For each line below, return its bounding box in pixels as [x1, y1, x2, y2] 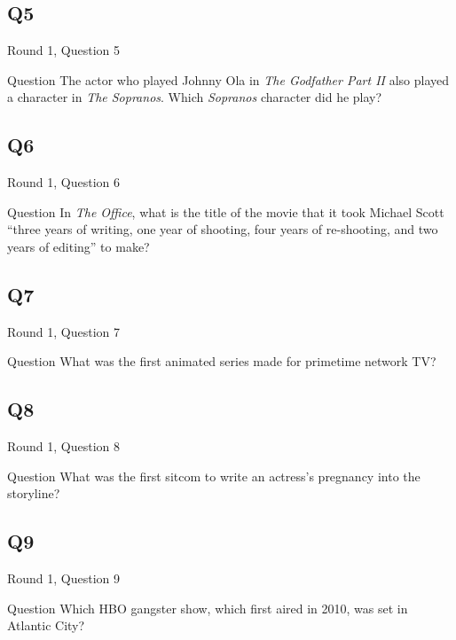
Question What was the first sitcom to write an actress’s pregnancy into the [7, 466, 421, 485]
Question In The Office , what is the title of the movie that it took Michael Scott [7, 202, 444, 221]
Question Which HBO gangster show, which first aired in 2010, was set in [7, 598, 408, 617]
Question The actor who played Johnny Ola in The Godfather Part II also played [7, 70, 450, 89]
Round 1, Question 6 [7, 173, 121, 191]
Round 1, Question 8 [7, 437, 121, 456]
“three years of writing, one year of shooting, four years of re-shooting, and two [7, 220, 438, 238]
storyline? [7, 484, 60, 503]
